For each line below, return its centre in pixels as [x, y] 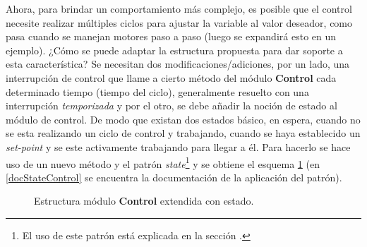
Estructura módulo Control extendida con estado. [144, 201]
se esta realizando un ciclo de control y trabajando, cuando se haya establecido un [183, 133]
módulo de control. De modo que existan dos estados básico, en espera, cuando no [183, 119]
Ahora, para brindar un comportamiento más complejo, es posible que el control [179, 8]
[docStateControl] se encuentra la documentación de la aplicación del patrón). [174, 177]
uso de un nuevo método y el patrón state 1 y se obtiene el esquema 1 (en [163, 162]
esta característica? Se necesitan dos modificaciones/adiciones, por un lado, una [178, 64]
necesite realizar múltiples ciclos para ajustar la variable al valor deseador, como [179, 22]
